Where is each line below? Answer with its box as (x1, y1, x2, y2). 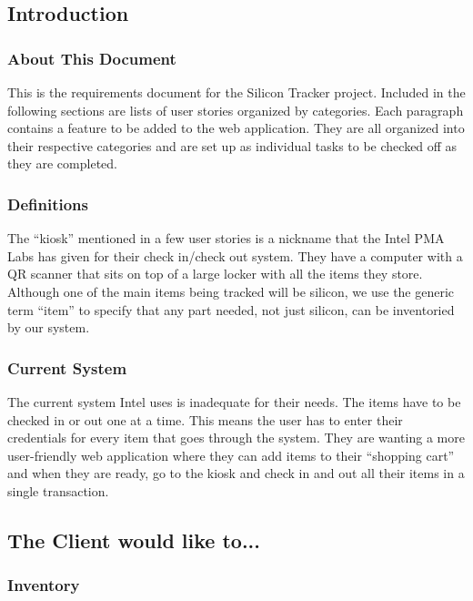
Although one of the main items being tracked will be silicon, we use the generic (7, 281, 455, 300)
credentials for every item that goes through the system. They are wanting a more (7, 428, 465, 447)
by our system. (7, 318, 90, 337)
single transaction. (7, 481, 109, 500)
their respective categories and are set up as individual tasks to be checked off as (7, 136, 458, 155)
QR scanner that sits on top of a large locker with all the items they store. (7, 264, 423, 283)
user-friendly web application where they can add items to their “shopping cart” (7, 445, 455, 464)
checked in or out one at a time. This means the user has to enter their (7, 410, 403, 429)
